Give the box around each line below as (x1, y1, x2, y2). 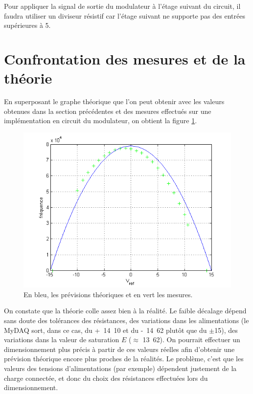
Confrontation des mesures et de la (4, 48, 246, 68)
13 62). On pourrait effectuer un (142, 334, 240, 345)
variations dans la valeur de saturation (4, 334, 119, 345)
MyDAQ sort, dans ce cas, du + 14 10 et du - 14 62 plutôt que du (4, 325, 207, 335)
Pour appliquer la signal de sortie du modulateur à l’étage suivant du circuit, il (4, 1, 241, 11)
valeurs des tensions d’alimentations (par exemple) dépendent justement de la (4, 363, 237, 373)
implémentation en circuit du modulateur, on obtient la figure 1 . (4, 115, 197, 126)
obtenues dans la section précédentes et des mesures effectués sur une (4, 106, 211, 116)
